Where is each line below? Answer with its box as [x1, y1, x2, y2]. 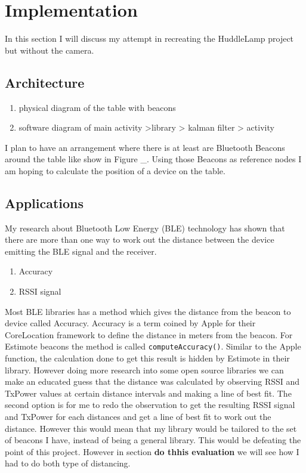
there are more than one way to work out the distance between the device [5, 233, 274, 246]
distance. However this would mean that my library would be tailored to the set [5, 422, 297, 434]
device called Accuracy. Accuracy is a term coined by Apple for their [5, 317, 256, 329]
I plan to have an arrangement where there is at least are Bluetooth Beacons [5, 141, 285, 153]
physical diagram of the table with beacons [18, 101, 176, 113]
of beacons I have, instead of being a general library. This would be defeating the [5, 434, 301, 446]
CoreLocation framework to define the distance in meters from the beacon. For [5, 328, 293, 341]
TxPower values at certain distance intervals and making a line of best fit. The [5, 387, 292, 399]
